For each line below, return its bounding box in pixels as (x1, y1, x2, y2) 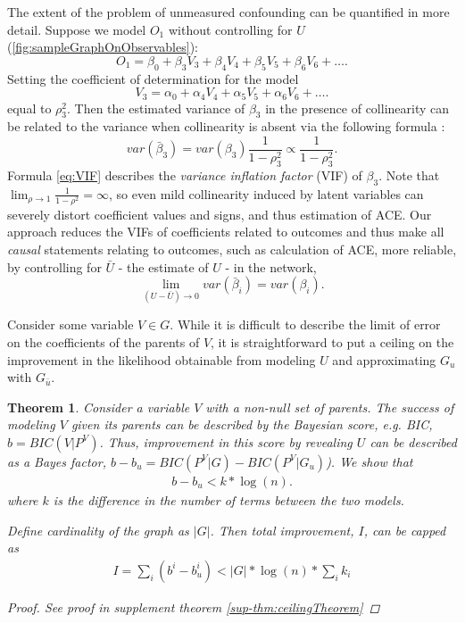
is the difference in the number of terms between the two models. (53, 491, 404, 509)
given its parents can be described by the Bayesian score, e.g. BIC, (71, 415, 433, 434)
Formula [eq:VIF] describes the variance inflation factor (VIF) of (7, 165, 362, 184)
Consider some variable (7, 315, 134, 334)
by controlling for (7, 257, 102, 276)
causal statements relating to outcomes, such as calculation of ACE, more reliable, (7, 240, 457, 258)
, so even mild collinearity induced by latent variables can (109, 184, 424, 203)
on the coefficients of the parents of (7, 333, 200, 351)
